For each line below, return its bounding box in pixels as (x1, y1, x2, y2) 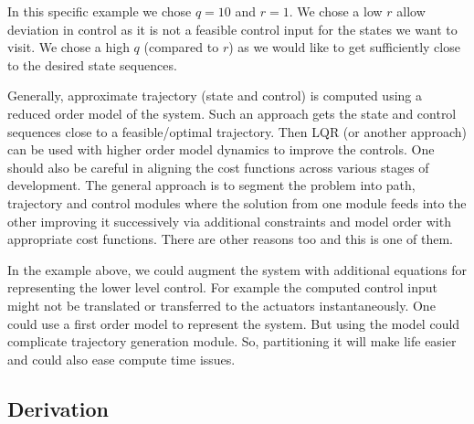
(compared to (143, 37, 219, 57)
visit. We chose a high (7, 37, 130, 57)
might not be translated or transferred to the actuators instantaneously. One (7, 295, 436, 314)
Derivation (7, 394, 109, 422)
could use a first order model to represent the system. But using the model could (7, 313, 460, 333)
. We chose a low (289, 2, 383, 20)
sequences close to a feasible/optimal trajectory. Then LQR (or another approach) (7, 122, 467, 141)
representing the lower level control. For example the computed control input (7, 278, 438, 297)
